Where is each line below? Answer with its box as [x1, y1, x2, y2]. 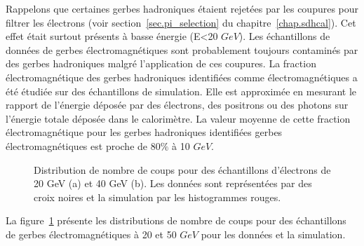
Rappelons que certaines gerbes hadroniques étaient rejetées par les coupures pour [6, 1, 359, 15]
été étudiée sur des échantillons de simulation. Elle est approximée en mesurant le [6, 83, 357, 98]
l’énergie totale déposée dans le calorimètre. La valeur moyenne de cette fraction [6, 111, 351, 125]
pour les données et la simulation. [201, 226, 346, 241]
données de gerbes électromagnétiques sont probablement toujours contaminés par [6, 42, 358, 57]
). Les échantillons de [238, 29, 330, 43]
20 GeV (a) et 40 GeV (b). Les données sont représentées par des [34, 176, 312, 191]
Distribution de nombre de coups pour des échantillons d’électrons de [34, 162, 331, 177]
